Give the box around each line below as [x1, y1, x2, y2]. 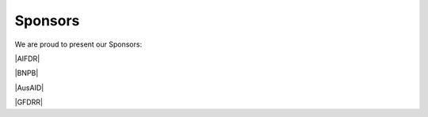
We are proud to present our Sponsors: [14, 40, 143, 49]
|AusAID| [14, 83, 44, 92]
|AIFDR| [14, 54, 40, 63]
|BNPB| [14, 68, 39, 78]
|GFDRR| [14, 97, 44, 107]
